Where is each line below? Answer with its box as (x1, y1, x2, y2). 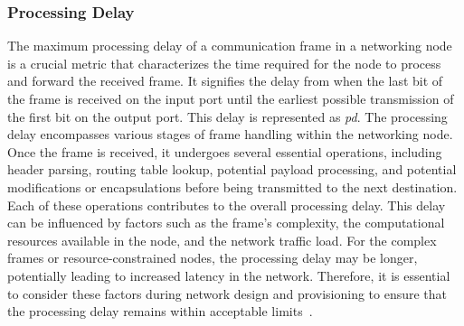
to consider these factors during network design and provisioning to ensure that (7, 284, 448, 303)
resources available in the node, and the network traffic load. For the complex (7, 230, 437, 249)
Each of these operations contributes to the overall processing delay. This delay (7, 195, 446, 214)
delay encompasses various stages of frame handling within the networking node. (7, 125, 453, 144)
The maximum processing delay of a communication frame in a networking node (7, 36, 452, 55)
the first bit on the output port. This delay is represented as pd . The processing (7, 107, 448, 126)
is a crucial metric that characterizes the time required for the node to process (7, 53, 441, 72)
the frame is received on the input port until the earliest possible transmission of (7, 89, 454, 107)
